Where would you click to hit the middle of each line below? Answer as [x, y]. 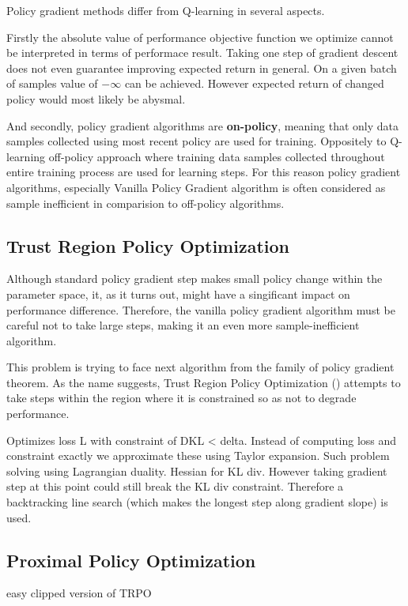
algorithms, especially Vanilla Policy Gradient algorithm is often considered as [196, 187]
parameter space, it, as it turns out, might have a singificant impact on [178, 294]
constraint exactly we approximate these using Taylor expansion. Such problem [198, 455]
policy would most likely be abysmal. [96, 98]
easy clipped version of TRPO [79, 593]
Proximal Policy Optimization [131, 560]
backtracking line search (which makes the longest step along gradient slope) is [197, 502]
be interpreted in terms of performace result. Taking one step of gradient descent [202, 53]
